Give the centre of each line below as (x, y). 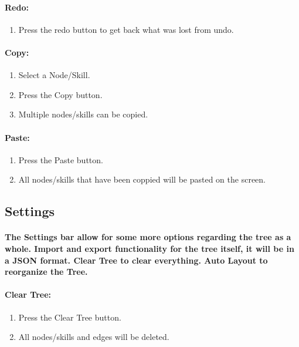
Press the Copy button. (60, 94)
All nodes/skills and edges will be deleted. (94, 337)
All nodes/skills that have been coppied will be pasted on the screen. (142, 179)
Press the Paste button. (61, 159)
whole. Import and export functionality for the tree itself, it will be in (149, 248)
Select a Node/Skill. (54, 75)
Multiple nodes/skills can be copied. (83, 114)
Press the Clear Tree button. (70, 317)
